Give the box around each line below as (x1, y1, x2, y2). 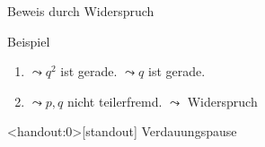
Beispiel (7, 31, 50, 50)
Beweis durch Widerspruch (7, 2, 155, 20)
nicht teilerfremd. (66, 91, 163, 110)
